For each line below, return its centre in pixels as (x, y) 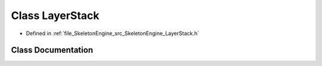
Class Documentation (52, 50)
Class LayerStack (55, 15)
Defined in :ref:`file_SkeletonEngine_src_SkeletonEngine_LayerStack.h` (113, 33)
